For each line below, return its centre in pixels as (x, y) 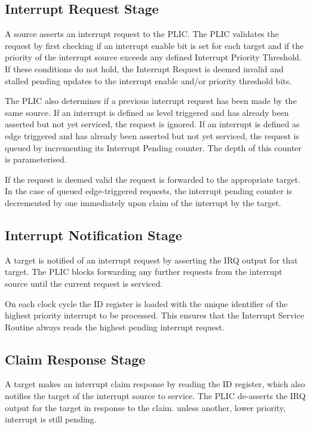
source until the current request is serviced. (84, 283)
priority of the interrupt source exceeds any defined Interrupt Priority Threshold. (153, 57)
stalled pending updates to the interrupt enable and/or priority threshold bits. (148, 80)
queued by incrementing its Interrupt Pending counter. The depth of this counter (153, 147)
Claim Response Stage (75, 359)
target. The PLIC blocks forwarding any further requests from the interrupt (144, 272)
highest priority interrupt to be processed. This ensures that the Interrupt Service (154, 315)
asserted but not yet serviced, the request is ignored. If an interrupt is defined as (152, 124)
